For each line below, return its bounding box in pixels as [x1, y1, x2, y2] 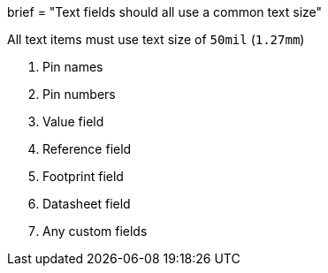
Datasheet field [42, 196, 131, 211]
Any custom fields [42, 224, 148, 239]
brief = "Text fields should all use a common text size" [7, 4, 323, 19]
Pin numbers [42, 87, 116, 102]
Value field [42, 114, 104, 129]
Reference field [42, 141, 132, 156]
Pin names [42, 59, 103, 74]
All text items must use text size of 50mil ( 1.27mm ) [7, 32, 305, 47]
